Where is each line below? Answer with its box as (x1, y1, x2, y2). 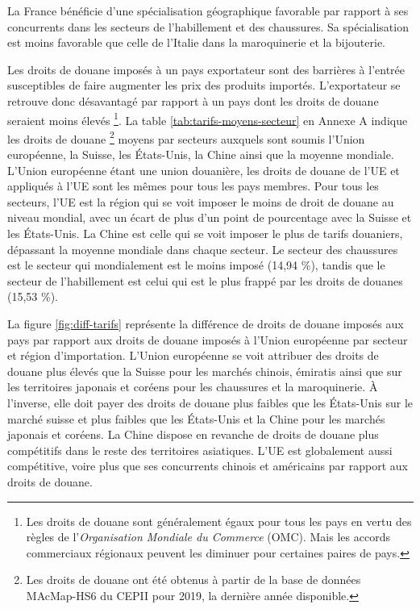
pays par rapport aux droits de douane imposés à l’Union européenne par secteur (7, 331, 408, 348)
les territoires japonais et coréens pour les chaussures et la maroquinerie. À (7, 378, 378, 395)
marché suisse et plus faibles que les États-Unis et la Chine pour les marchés (7, 410, 385, 427)
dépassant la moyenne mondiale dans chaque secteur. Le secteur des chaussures (7, 240, 398, 257)
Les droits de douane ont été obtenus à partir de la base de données (26, 571, 361, 588)
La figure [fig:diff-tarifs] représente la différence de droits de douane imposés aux (7, 315, 404, 332)
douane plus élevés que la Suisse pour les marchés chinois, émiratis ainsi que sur (7, 362, 402, 379)
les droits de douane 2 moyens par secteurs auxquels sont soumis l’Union (7, 127, 365, 147)
